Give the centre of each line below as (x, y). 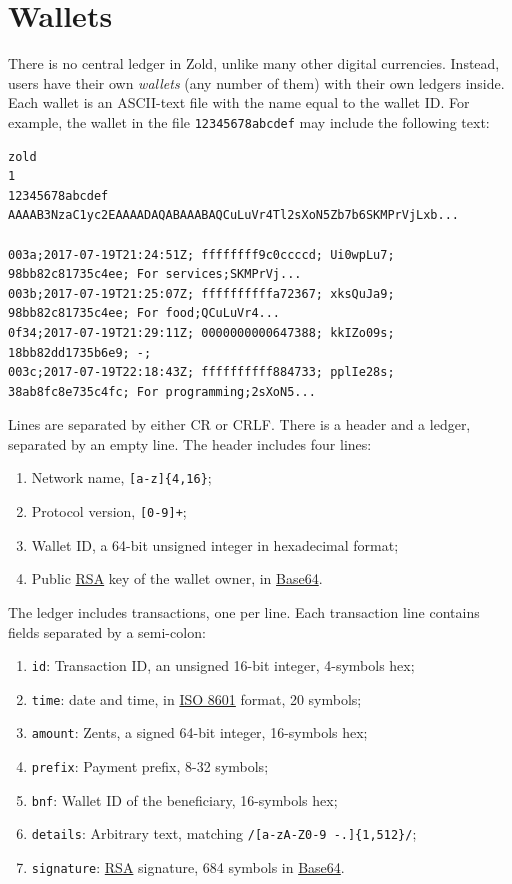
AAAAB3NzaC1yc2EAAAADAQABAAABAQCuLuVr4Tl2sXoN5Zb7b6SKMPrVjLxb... (234, 215)
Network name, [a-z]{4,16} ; (121, 477)
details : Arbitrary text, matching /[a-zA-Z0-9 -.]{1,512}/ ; (224, 833)
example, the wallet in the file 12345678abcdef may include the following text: (249, 121)
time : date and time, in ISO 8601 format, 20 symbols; (196, 698)
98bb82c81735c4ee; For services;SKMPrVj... (155, 274)
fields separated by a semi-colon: (107, 631)
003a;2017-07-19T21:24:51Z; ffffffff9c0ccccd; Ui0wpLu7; (201, 254)
